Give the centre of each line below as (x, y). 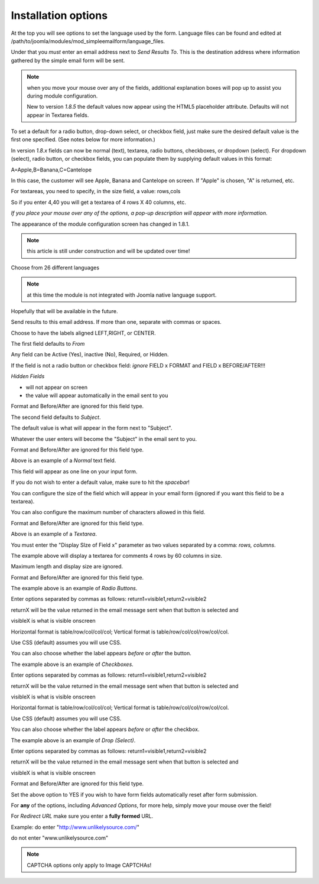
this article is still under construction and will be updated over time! (108, 251)
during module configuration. (62, 96)
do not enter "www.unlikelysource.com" (60, 838)
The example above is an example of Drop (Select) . (73, 740)
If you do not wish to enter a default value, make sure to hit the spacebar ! (100, 482)
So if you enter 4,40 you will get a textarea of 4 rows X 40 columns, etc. (98, 202)
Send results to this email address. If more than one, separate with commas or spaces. (116, 322)
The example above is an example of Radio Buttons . (74, 589)
